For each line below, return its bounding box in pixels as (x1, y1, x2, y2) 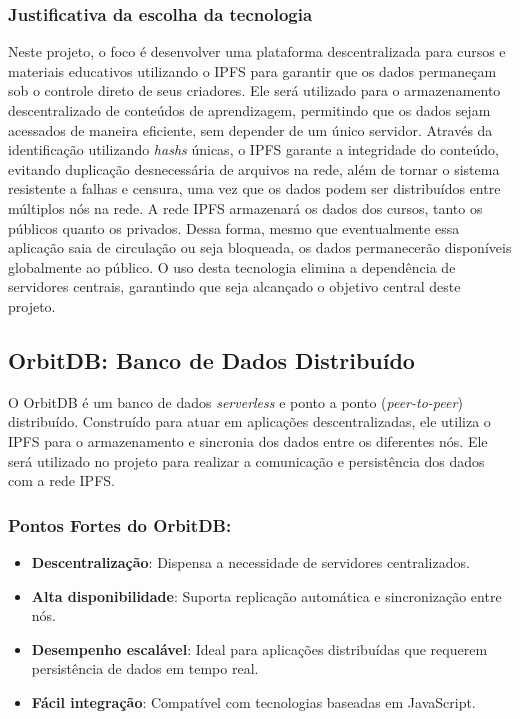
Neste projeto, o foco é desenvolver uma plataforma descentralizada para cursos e (8, 41, 506, 62)
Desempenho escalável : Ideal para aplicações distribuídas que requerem (31, 638, 488, 659)
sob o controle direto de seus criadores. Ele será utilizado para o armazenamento (8, 80, 501, 101)
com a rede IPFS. (8, 470, 115, 491)
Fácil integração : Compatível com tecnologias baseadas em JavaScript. (31, 691, 476, 712)
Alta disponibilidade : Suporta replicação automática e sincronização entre (31, 585, 502, 606)
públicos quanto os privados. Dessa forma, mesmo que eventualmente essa (8, 217, 460, 238)
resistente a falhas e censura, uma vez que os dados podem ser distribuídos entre (8, 178, 501, 199)
